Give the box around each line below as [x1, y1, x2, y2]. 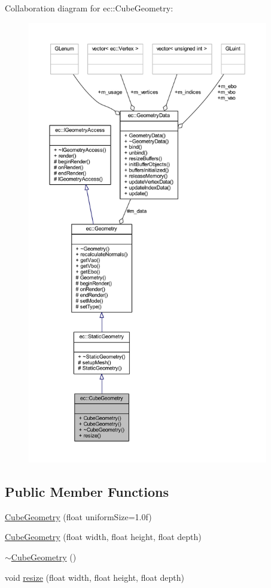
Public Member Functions [5, 482, 169, 500]
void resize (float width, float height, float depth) [5, 571, 184, 583]
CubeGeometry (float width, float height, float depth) [5, 530, 202, 543]
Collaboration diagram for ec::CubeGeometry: [5, 2, 173, 14]
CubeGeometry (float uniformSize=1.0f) [5, 510, 152, 523]
